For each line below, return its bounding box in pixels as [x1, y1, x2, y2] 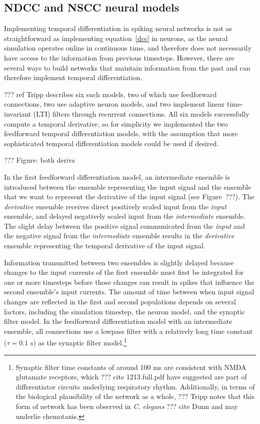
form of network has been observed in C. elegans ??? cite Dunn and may [15, 401, 238, 411]
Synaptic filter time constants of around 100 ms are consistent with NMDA [15, 361, 246, 372]
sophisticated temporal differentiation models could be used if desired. [4, 138, 219, 148]
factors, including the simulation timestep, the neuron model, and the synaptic [4, 306, 245, 316]
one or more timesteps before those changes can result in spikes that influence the [4, 276, 254, 287]
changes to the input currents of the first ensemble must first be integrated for [4, 267, 244, 277]
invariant [4, 108, 31, 119]
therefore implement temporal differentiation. [4, 72, 142, 83]
